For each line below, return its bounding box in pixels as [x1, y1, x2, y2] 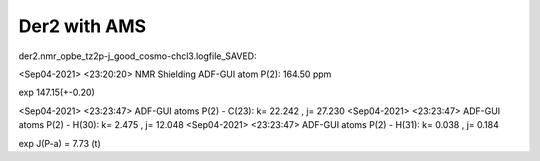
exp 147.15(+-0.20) [18, 86, 95, 99]
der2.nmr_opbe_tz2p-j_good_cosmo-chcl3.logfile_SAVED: [18, 50, 257, 62]
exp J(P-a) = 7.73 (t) [18, 137, 102, 149]
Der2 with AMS [18, 15, 147, 37]
